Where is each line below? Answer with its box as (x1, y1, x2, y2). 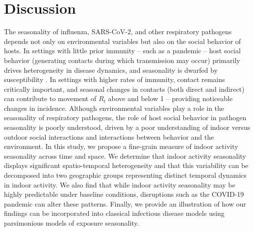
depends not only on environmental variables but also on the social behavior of (4, 36, 241, 46)
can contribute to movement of (4, 93, 97, 104)
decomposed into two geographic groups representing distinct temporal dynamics (4, 170, 247, 180)
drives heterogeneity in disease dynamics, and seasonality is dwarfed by (4, 64, 218, 75)
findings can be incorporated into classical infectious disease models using (4, 208, 225, 218)
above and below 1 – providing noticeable (108, 93, 233, 104)
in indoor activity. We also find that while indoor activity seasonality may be (4, 179, 235, 189)
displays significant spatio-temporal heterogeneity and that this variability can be (4, 160, 249, 170)
